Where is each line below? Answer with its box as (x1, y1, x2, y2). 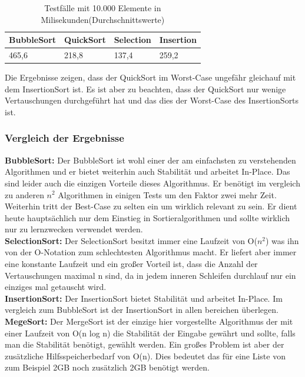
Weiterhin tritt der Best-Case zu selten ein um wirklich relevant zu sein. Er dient (5, 200, 297, 212)
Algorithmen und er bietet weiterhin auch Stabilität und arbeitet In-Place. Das (5, 165, 290, 178)
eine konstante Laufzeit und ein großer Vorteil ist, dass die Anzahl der (5, 258, 258, 270)
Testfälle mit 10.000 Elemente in (44, 2, 161, 14)
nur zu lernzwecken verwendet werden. (5, 223, 143, 235)
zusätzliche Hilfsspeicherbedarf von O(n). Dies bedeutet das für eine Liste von (5, 349, 286, 362)
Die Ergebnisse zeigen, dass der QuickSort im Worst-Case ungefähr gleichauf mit (5, 71, 296, 84)
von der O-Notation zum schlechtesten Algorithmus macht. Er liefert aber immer (5, 246, 297, 258)
